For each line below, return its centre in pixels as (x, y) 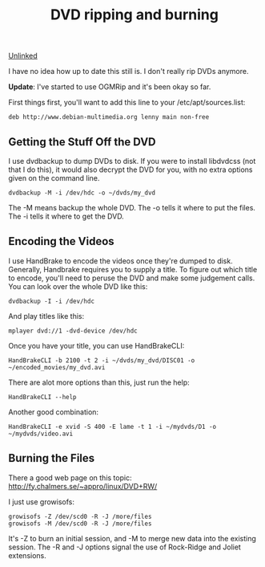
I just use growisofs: (41, 502)
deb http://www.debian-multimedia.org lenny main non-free (109, 117)
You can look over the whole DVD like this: (78, 286)
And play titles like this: (46, 316)
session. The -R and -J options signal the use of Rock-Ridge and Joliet (125, 547)
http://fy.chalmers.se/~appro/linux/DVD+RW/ (83, 486)
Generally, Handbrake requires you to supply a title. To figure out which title (133, 269)
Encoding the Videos (61, 241)
